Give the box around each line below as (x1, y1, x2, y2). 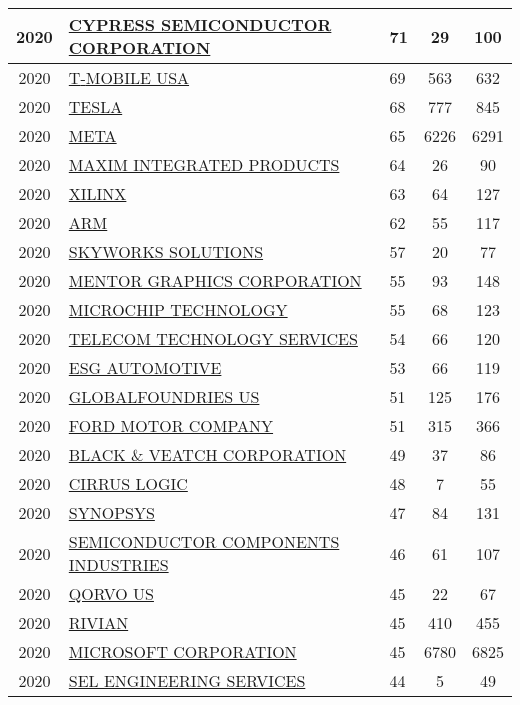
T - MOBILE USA (68, 66, 190, 89)
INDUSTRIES (68, 553, 169, 576)
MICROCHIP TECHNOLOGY (68, 298, 288, 321)
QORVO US (68, 582, 154, 605)
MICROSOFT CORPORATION (68, 640, 297, 663)
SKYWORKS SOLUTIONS (68, 240, 264, 263)
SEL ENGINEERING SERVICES (68, 669, 306, 692)
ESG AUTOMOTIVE (68, 356, 222, 379)
